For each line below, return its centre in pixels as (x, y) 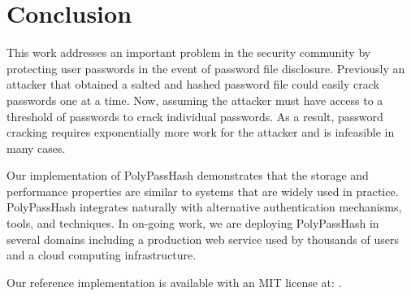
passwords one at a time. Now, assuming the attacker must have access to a (195, 100)
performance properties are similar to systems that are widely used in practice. (203, 191)
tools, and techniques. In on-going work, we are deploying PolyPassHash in (193, 223)
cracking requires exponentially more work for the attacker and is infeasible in (201, 132)
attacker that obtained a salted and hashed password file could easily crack (193, 84)
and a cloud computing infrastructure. (102, 255)
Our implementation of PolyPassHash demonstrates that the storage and (188, 175)
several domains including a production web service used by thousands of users (203, 239)
